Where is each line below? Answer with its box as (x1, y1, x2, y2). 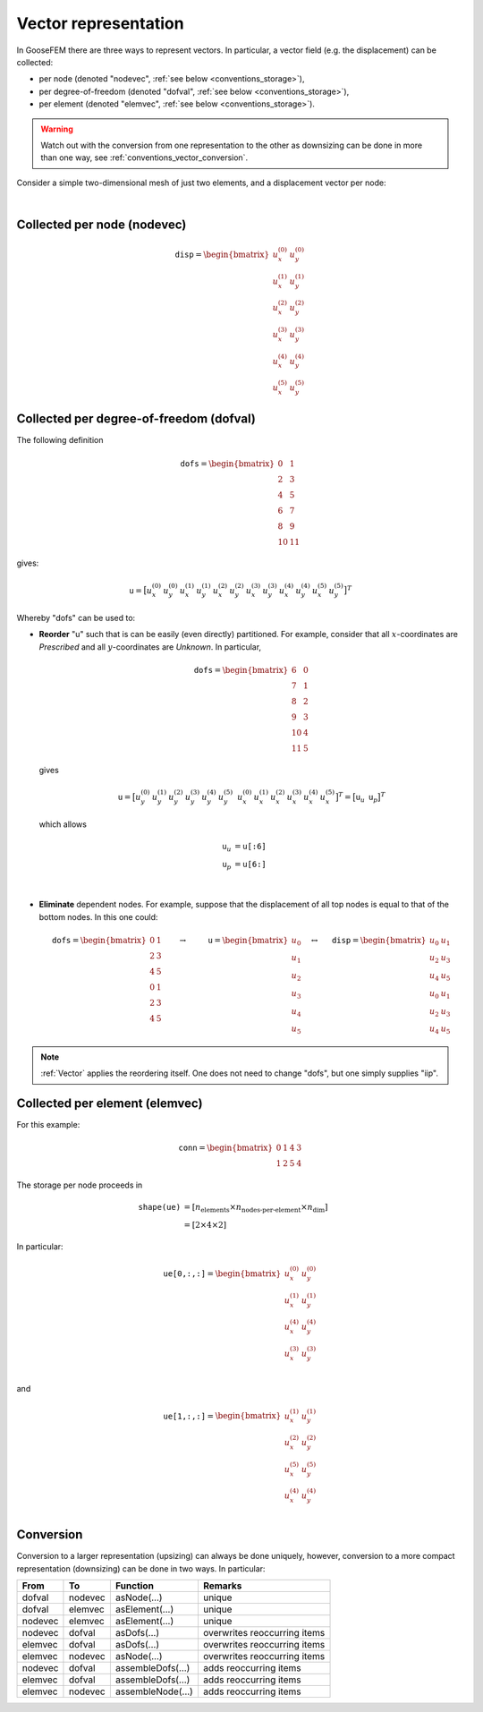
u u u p (355, 792, 378, 805)
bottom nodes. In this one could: (38, 911, 158, 922)
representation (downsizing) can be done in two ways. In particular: (16, 1563, 266, 1574)
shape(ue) (138, 1202, 182, 1213)
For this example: (16, 1120, 80, 1130)
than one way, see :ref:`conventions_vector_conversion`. (40, 152, 249, 163)
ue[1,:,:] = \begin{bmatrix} (162, 1410, 282, 1421)
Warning (40, 124, 73, 134)
